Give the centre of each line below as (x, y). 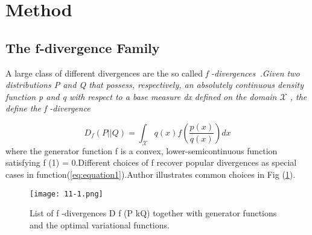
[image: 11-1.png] (66, 194)
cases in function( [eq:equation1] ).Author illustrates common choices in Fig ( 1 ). (151, 174)
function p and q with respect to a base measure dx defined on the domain (141, 96)
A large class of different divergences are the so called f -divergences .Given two (153, 73)
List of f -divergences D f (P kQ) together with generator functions (153, 213)
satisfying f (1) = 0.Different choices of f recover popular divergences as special (151, 162)
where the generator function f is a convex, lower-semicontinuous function (142, 150)
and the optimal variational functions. (100, 224)
